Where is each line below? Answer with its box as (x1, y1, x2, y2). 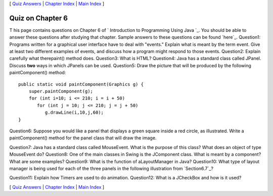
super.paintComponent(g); (28, 88, 94, 94)
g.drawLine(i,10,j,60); (44, 110, 104, 116)
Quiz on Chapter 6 (9, 14, 68, 22)
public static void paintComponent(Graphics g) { (18, 81, 144, 87)
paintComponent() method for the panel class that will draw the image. (9, 135, 157, 141)
